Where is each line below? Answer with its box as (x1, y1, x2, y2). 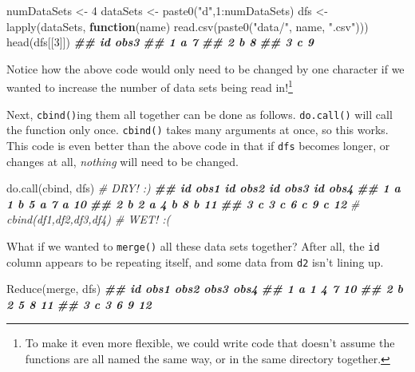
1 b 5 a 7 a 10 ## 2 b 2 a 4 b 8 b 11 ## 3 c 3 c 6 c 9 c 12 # (6, 195, 360, 212)
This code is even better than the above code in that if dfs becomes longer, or (6, 137, 390, 153)
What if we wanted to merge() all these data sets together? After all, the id (6, 237, 380, 254)
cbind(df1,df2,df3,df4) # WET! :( (6, 211, 171, 228)
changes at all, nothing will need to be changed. (6, 152, 239, 169)
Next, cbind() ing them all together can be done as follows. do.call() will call (6, 105, 393, 122)
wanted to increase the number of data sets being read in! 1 (6, 77, 293, 96)
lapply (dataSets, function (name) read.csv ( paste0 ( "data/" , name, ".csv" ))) (6, 18, 369, 34)
